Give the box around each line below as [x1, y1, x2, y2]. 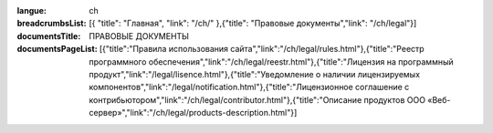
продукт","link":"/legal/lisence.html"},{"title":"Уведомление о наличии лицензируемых [89, 68, 420, 79]
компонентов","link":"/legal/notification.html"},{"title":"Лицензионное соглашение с [89, 82, 410, 93]
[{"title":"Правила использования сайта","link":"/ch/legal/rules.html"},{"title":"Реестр [99, 44, 425, 55]
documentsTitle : [16, 30, 81, 41]
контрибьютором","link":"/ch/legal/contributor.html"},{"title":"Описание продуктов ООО [89, 94, 426, 105]
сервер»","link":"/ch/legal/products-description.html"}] [89, 107, 298, 118]
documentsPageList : [16, 44, 98, 55]
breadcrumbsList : [16, 18, 87, 29]
